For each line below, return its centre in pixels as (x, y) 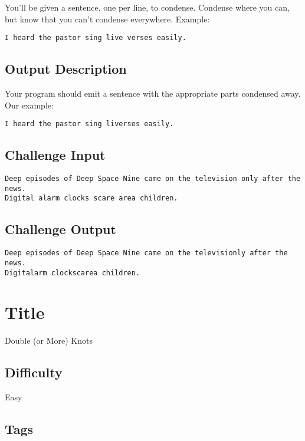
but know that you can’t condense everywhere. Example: (107, 19)
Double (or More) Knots (49, 340)
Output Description (66, 69)
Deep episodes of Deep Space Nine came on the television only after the (153, 179)
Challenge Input (55, 155)
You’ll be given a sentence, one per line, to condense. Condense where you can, (147, 7)
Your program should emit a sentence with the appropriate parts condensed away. (153, 93)
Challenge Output (60, 229)
